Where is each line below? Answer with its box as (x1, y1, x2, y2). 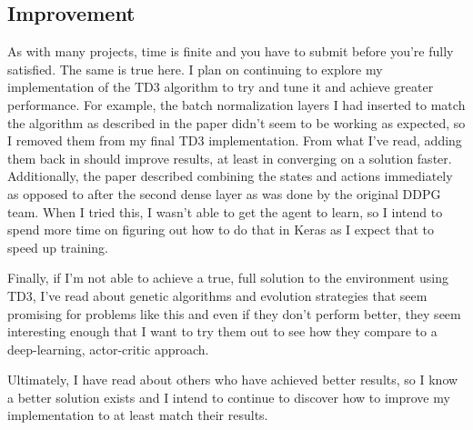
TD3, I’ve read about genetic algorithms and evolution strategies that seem (7, 285, 428, 305)
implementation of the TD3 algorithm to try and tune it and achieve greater (7, 77, 434, 96)
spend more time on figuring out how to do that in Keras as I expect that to (7, 220, 434, 239)
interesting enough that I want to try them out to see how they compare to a (7, 322, 438, 341)
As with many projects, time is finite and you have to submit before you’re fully (7, 42, 454, 61)
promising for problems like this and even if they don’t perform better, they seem (7, 304, 461, 323)
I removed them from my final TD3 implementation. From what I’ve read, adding (7, 131, 462, 150)
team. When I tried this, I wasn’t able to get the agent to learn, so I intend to (7, 202, 443, 221)
